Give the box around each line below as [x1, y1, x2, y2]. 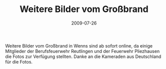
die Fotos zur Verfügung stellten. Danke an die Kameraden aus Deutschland [5, 53, 161, 59]
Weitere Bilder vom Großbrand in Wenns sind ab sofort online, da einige [5, 42, 153, 48]
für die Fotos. [5, 58, 33, 64]
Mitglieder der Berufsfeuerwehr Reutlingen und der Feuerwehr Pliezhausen [5, 48, 160, 54]
